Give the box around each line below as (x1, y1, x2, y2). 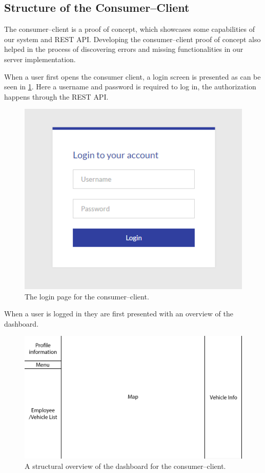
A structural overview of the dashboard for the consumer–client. (25, 460, 226, 471)
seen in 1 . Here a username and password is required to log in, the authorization (4, 81, 256, 92)
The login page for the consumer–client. (25, 291, 149, 301)
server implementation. (4, 53, 76, 64)
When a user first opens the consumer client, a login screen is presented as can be (4, 71, 261, 82)
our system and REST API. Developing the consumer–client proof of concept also (4, 33, 261, 44)
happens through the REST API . (4, 91, 109, 102)
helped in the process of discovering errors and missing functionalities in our (4, 44, 243, 54)
